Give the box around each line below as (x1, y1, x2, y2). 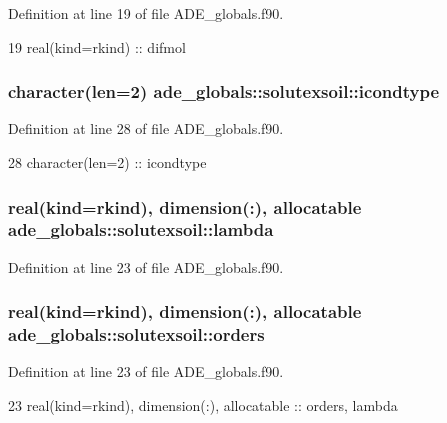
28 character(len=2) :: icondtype (8, 152, 207, 172)
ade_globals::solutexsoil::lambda (8, 217, 274, 242)
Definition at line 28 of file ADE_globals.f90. (8, 118, 284, 139)
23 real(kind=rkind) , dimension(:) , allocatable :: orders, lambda (8, 395, 398, 416)
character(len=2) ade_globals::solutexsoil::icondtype (8, 79, 440, 104)
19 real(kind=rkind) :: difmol (8, 36, 186, 57)
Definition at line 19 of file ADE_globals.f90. (8, 3, 284, 23)
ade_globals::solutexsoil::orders (8, 322, 265, 347)
